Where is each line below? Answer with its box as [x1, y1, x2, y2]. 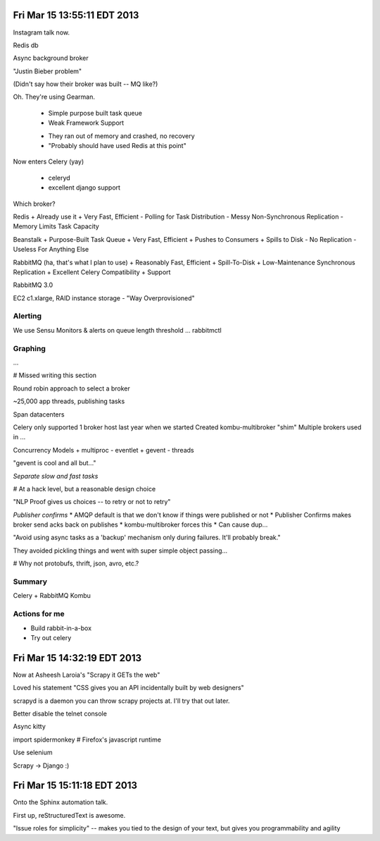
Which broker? [13, 199, 56, 208]
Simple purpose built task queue [48, 109, 142, 117]
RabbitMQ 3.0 [13, 281, 53, 289]
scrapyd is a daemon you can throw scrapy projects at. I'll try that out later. [13, 696, 230, 705]
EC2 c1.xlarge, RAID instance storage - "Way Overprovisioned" [13, 293, 195, 302]
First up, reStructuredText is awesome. [13, 811, 126, 819]
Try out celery [30, 633, 72, 642]
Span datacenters [13, 410, 65, 419]
